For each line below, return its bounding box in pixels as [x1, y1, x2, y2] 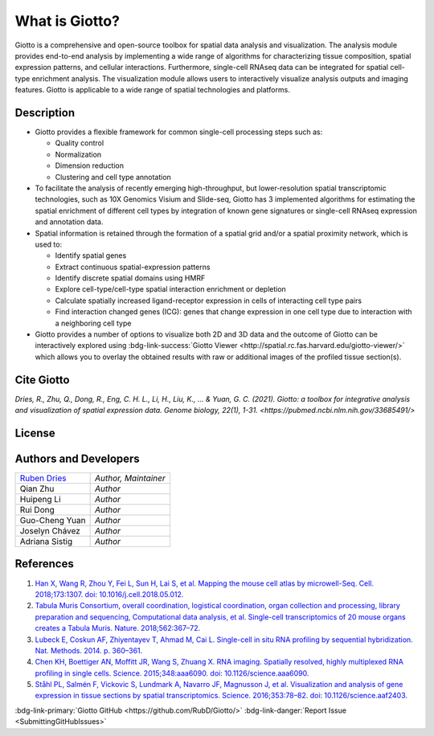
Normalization [55, 149, 102, 159]
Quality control [55, 138, 104, 148]
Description [14, 105, 76, 120]
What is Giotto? [14, 12, 121, 30]
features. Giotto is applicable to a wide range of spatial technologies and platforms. [14, 85, 291, 95]
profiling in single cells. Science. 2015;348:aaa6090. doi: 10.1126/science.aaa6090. [35, 668, 309, 678]
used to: [35, 239, 63, 249]
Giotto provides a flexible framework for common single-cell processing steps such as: [35, 127, 323, 137]
